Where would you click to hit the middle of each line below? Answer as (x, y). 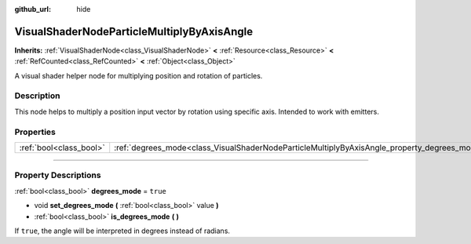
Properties (35, 132)
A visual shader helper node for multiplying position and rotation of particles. (139, 75)
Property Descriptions (58, 175)
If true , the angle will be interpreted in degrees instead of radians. (122, 231)
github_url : (33, 9)
